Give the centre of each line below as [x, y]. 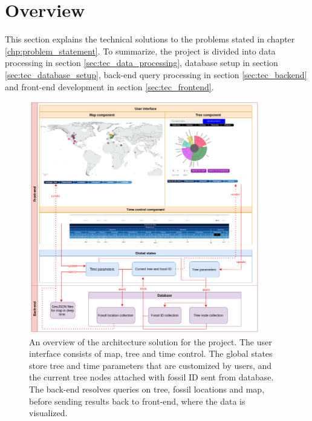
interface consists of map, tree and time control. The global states [151, 353]
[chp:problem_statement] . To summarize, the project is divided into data [140, 51]
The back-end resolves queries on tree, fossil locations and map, [147, 389]
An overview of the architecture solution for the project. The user [151, 341]
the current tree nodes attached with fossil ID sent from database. [151, 377]
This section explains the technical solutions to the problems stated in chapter [150, 39]
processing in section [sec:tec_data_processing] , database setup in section [141, 63]
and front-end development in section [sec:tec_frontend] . [109, 86]
